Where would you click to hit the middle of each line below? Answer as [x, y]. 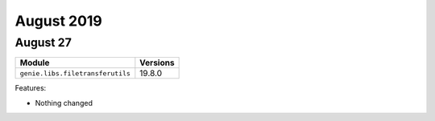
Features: [31, 88]
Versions [157, 63]
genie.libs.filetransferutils [75, 73]
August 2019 [58, 21]
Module [35, 63]
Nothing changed [64, 103]
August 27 [43, 42]
